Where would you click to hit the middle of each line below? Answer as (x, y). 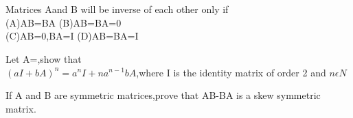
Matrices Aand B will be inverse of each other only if (117, 9)
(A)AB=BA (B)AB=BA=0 (64, 22)
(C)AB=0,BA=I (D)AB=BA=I (72, 36)
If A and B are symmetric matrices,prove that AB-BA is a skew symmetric (163, 95)
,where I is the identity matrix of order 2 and (231, 72)
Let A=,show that (44, 58)
